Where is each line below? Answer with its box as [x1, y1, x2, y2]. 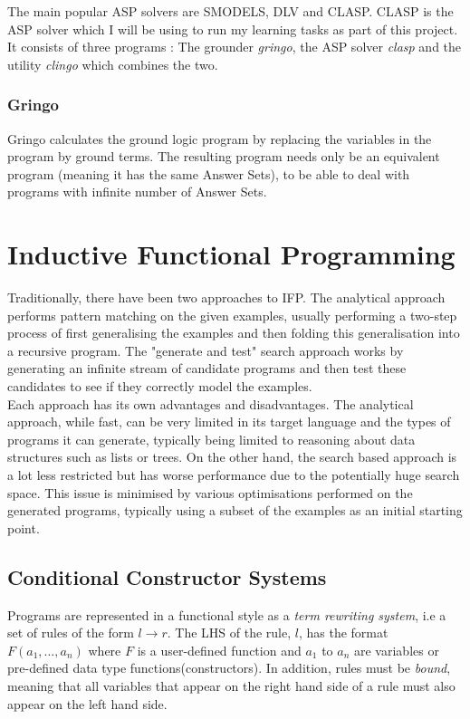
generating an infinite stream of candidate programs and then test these [7, 359, 407, 378]
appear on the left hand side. [7, 694, 168, 713]
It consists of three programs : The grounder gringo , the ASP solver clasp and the [7, 37, 462, 56]
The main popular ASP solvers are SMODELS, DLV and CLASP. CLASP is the [7, 2, 454, 20]
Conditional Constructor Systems [7, 562, 327, 590]
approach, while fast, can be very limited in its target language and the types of [7, 412, 451, 431]
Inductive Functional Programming [7, 235, 456, 273]
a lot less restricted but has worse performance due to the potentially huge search [7, 465, 460, 484]
